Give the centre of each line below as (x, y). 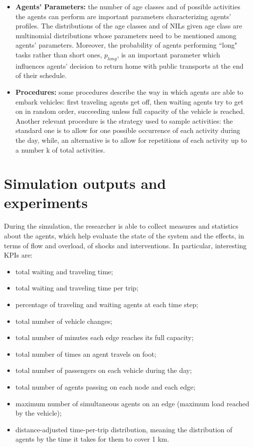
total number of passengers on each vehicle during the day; (103, 370)
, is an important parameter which (169, 54)
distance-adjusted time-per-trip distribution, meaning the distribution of (124, 429)
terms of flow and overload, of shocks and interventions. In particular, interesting (125, 245)
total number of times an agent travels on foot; (86, 354)
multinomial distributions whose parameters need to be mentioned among (126, 35)
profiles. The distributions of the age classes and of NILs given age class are (129, 26)
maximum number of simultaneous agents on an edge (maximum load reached (132, 403)
